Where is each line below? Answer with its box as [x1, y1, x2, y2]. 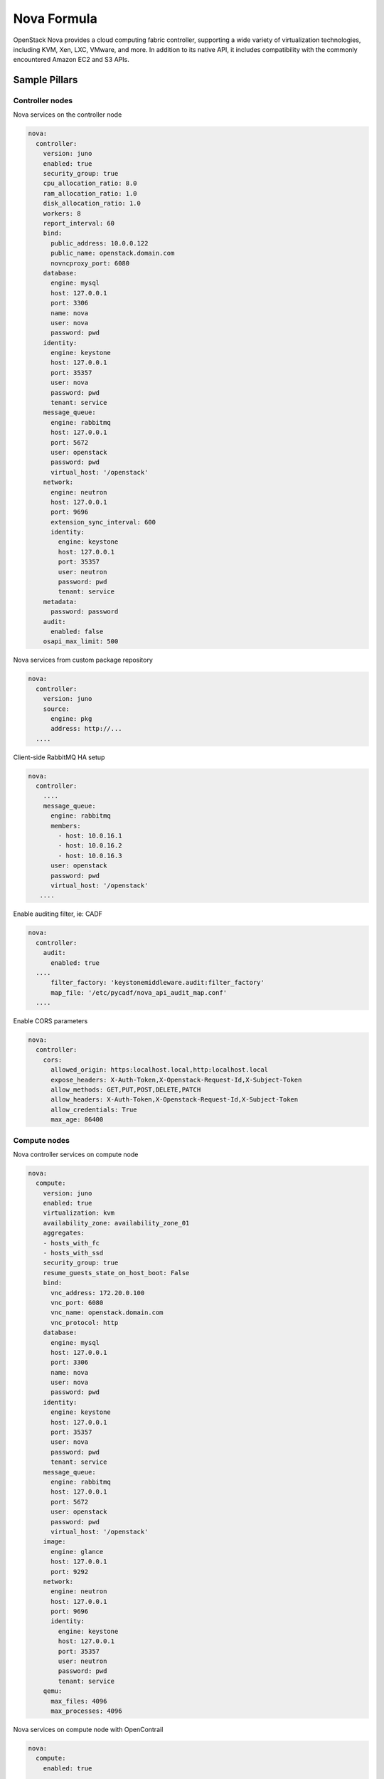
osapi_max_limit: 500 [43, 638, 119, 645]
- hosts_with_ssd [43, 1249, 104, 1257]
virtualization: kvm [43, 1209, 115, 1217]
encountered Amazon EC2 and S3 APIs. [13, 56, 129, 64]
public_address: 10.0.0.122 [50, 239, 149, 247]
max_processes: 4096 [50, 1706, 122, 1715]
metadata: [43, 598, 78, 606]
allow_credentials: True [50, 1105, 138, 1114]
